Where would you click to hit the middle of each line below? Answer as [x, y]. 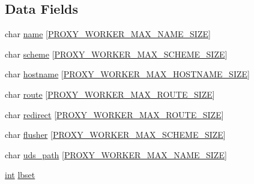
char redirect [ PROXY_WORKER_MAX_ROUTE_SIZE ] [114, 114]
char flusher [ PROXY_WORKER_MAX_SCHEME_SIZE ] [115, 135]
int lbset [20, 175]
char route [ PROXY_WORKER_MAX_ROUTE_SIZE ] [110, 94]
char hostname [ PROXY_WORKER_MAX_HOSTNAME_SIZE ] [127, 74]
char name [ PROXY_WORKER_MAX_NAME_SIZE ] [108, 34]
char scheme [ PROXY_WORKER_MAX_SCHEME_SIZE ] [116, 54]
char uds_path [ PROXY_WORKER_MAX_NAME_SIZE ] [116, 154]
